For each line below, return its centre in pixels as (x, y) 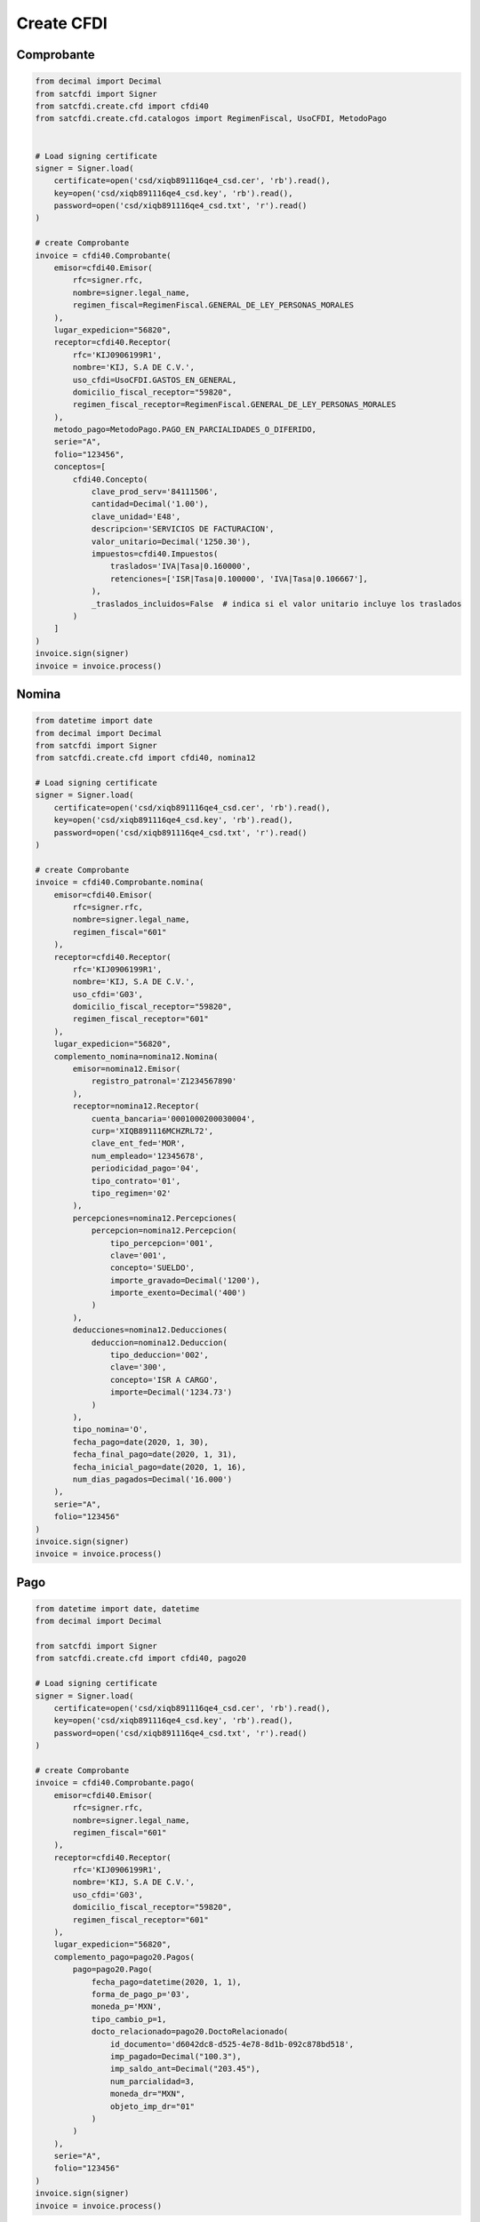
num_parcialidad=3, (152, 2081)
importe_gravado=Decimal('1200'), (185, 1280)
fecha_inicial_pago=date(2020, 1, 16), (159, 1467)
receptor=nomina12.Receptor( (136, 1106)
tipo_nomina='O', (110, 1430)
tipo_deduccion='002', (159, 1355)
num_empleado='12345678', (148, 1156)
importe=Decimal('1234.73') (171, 1392)
